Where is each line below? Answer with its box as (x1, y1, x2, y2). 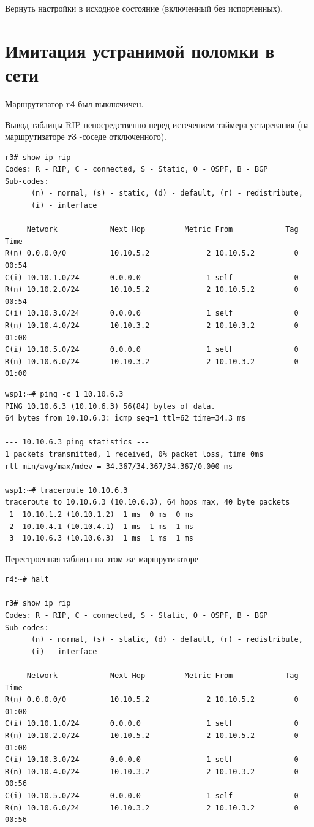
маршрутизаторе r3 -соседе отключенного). (5, 130, 166, 143)
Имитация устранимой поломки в (5, 37, 275, 63)
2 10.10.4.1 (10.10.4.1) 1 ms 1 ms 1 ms (9, 522, 193, 531)
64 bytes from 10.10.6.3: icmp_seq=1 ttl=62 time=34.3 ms (5, 414, 246, 423)
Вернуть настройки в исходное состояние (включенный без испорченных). (5, 2, 283, 14)
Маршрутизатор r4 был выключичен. (5, 97, 144, 110)
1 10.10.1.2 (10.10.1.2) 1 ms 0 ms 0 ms (9, 509, 193, 519)
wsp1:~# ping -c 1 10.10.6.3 (5, 389, 124, 398)
